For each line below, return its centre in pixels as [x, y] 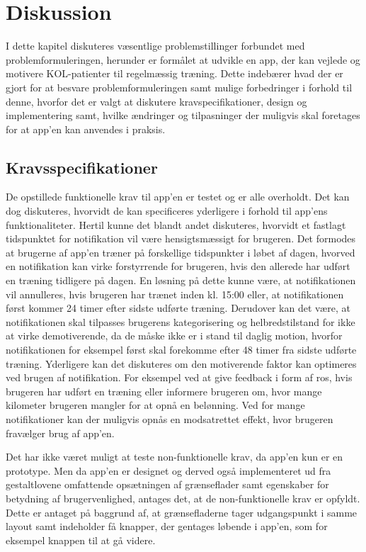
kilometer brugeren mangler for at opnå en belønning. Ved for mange [155, 405]
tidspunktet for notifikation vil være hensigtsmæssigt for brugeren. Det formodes [181, 238]
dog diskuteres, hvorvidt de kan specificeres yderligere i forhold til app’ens [167, 211]
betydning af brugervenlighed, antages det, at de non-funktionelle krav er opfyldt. [183, 498]
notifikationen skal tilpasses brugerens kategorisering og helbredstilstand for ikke [181, 321]
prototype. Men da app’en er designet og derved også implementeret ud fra [168, 470]
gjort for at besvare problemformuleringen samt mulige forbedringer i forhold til [179, 87]
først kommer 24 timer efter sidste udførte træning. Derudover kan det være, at [178, 308]
